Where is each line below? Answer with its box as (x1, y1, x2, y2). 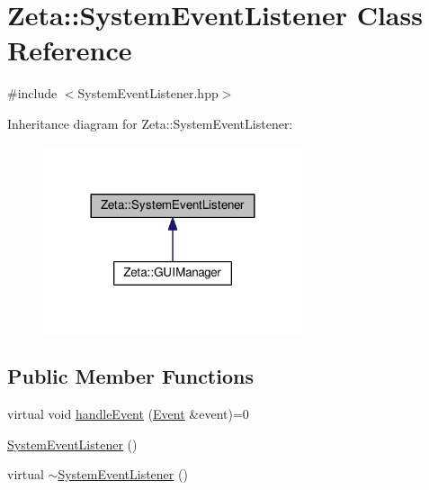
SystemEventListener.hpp (77, 84, 219, 103)
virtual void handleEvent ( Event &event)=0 (7, 404, 249, 423)
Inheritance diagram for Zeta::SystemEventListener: (7, 113, 293, 132)
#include (7, 84, 58, 103)
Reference (7, 32, 132, 68)
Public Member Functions (7, 362, 254, 390)
